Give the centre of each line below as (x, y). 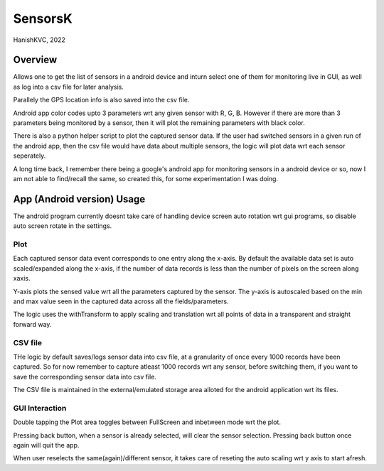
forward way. (32, 324)
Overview (35, 60)
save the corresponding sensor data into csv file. (85, 377)
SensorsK (43, 18)
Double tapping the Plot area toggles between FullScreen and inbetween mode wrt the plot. (147, 422)
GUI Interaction (40, 408)
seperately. (30, 156)
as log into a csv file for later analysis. (68, 87)
